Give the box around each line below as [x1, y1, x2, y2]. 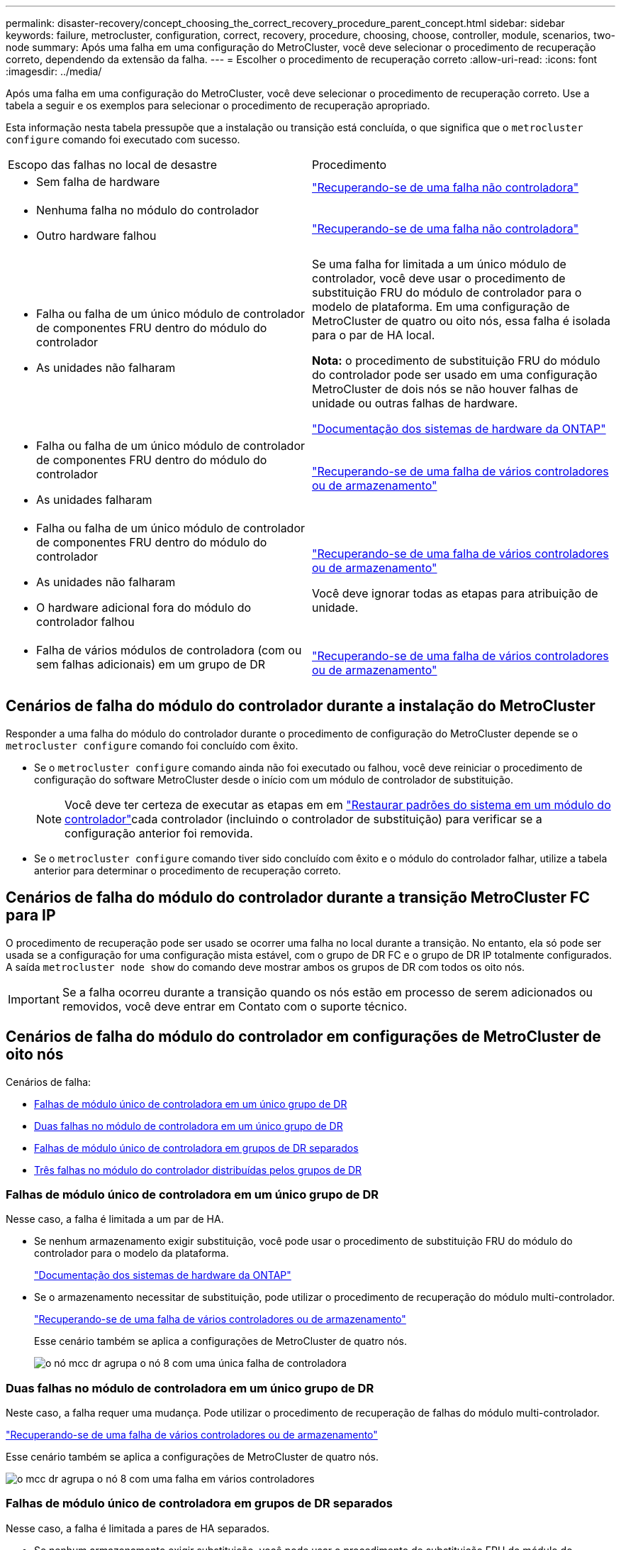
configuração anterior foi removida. [65, 825, 253, 840]
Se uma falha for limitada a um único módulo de [312, 257, 566, 271]
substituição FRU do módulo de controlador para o [312, 285, 582, 299]
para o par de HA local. [312, 328, 435, 342]
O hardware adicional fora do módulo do [36, 600, 252, 615]
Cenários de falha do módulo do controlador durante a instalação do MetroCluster [6, 697, 595, 715]
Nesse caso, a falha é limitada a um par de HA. [6, 1213, 224, 1226]
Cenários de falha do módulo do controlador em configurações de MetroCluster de [6, 1028, 601, 1046]
